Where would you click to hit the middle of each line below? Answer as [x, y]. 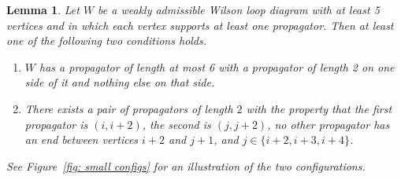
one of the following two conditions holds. [107, 40]
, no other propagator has [329, 124]
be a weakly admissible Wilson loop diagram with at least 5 [239, 9]
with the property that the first [319, 108]
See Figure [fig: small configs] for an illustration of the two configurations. [186, 165]
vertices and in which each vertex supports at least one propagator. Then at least [200, 25]
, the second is [176, 124]
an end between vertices [82, 140]
